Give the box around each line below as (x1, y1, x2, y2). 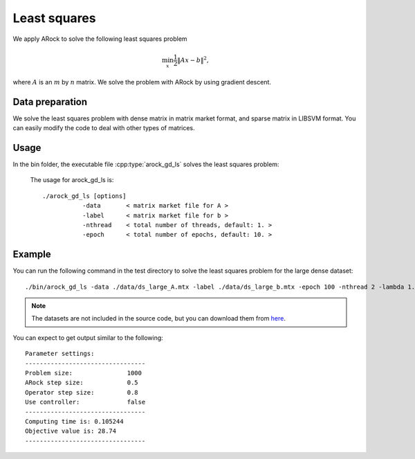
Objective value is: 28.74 (25, 427, 117, 435)
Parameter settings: (25, 350, 95, 358)
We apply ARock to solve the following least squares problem (12, 35, 187, 43)
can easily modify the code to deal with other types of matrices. (12, 124, 195, 132)
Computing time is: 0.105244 (25, 417, 124, 425)
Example (12, 249, 51, 260)
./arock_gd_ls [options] (42, 192, 127, 200)
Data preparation (12, 96, 88, 107)
